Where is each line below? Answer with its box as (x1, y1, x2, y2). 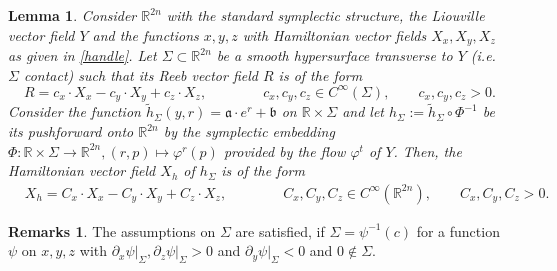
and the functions (92, 24, 199, 45)
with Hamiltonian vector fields (242, 24, 427, 45)
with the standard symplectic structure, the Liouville (166, 5, 485, 25)
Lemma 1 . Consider (8, 5, 137, 25)
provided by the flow (223, 140, 346, 161)
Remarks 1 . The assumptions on (8, 220, 216, 241)
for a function (416, 220, 500, 241)
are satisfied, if (235, 220, 325, 241)
